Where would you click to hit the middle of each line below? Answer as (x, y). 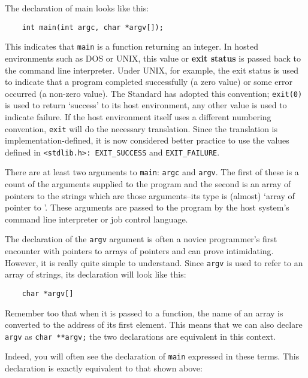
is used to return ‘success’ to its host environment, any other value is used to (146, 105)
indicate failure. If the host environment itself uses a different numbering (138, 116)
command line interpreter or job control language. (96, 219)
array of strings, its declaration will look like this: (96, 274)
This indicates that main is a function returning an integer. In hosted (132, 46)
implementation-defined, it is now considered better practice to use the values (147, 140)
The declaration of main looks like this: (77, 8)
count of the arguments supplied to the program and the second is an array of (148, 184)
